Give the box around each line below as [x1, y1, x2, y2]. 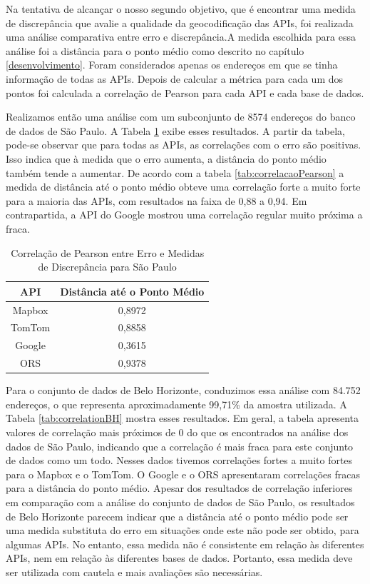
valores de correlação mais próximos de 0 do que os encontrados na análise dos [6, 424, 349, 439]
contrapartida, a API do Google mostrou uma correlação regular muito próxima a [6, 207, 363, 222]
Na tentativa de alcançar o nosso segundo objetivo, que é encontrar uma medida [6, 1, 356, 16]
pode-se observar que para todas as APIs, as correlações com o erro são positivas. [6, 137, 361, 152]
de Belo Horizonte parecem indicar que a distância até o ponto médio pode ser [6, 508, 349, 523]
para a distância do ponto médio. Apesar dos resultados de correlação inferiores [6, 480, 353, 495]
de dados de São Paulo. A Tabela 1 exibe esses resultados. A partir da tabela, [6, 123, 345, 138]
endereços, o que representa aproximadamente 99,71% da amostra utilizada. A [6, 396, 347, 411]
